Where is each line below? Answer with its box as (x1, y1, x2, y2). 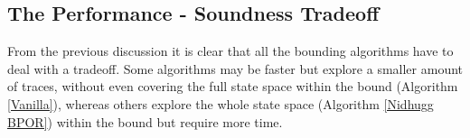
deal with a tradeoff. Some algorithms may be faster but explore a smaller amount (7, 59, 464, 78)
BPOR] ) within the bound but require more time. (7, 112, 283, 131)
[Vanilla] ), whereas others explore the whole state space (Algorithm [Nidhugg (7, 94, 434, 113)
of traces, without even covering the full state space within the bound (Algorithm (7, 77, 458, 96)
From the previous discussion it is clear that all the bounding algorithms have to (7, 41, 454, 60)
